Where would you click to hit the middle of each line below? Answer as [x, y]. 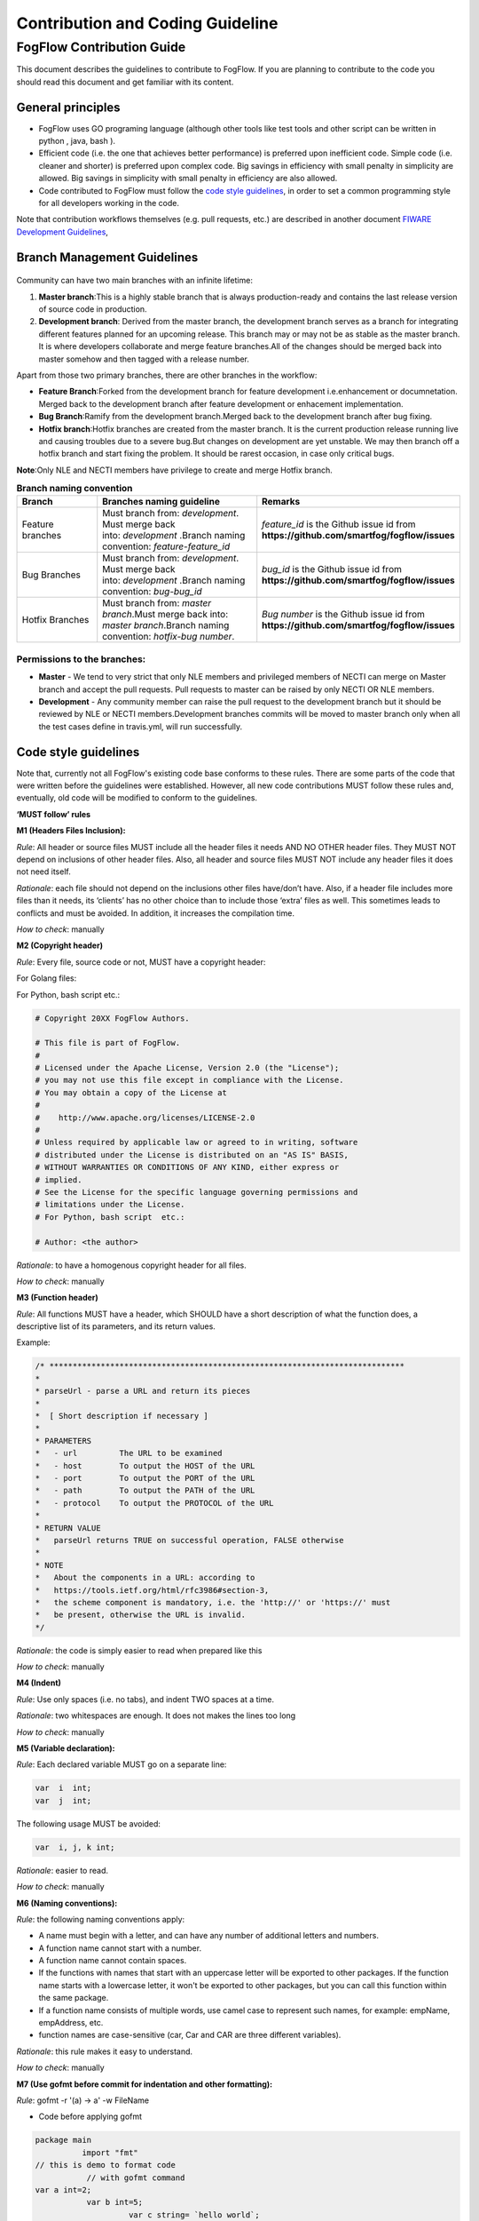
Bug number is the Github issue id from [344, 615]
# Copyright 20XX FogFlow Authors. [112, 1018]
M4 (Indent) [39, 1683]
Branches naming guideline [161, 502]
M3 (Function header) [58, 1298]
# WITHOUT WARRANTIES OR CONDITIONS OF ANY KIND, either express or [187, 1167]
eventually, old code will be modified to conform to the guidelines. [137, 798]
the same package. [74, 1998]
